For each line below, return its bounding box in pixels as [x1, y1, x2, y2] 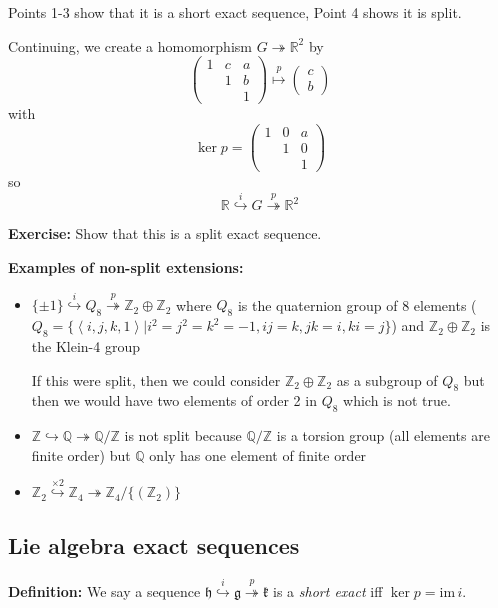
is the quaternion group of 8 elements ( [237, 294, 477, 315]
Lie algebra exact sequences [8, 530, 300, 561]
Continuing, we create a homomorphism [8, 35, 252, 56]
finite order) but [31, 444, 131, 465]
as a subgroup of [336, 369, 438, 390]
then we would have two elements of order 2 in [31, 390, 317, 411]
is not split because [124, 425, 242, 446]
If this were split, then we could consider [31, 369, 281, 390]
